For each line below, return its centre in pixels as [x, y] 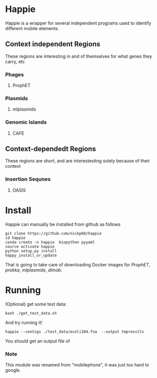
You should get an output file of [37, 341]
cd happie [15, 238]
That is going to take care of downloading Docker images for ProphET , [78, 264]
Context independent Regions [53, 44]
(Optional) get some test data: [36, 304]
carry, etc [15, 62]
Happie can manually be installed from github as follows [63, 224]
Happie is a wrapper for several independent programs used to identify [78, 23]
